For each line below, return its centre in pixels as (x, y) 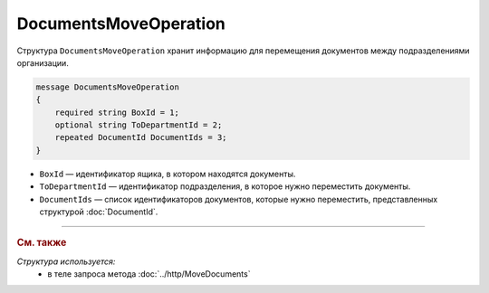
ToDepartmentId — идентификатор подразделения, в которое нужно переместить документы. (225, 186)
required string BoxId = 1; (117, 112)
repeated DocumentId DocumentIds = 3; (141, 137)
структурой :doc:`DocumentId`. (99, 212)
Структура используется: (66, 261)
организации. (43, 62)
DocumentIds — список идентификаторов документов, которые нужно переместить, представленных (239, 199)
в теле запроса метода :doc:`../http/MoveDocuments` (149, 274)
